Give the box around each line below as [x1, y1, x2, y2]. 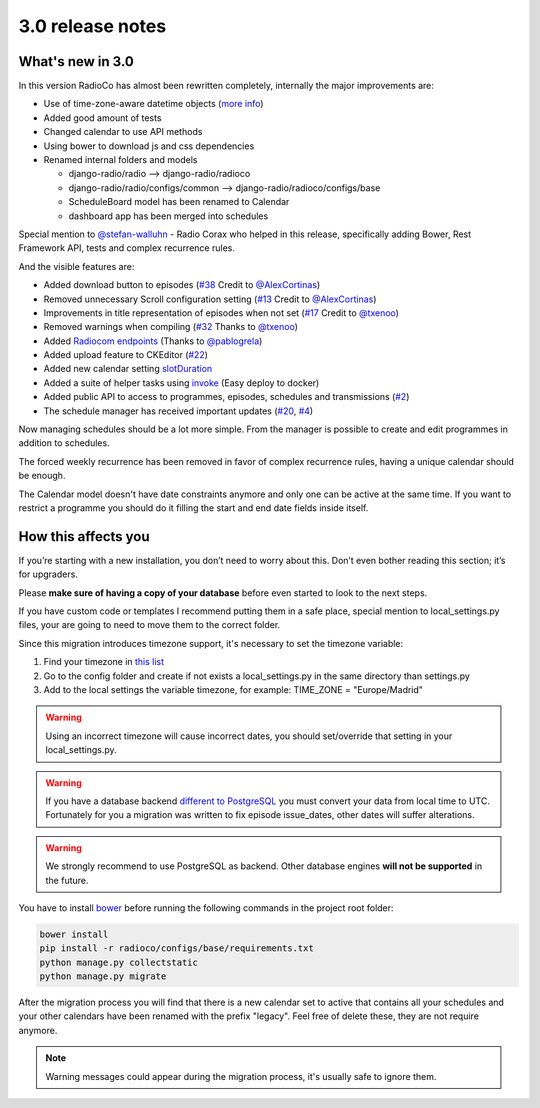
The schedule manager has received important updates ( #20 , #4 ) [43, 405, 314, 417]
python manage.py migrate [39, 971, 167, 982]
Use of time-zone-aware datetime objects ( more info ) [43, 98, 264, 110]
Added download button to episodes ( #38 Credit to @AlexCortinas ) [43, 279, 321, 291]
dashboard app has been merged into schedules [68, 210, 269, 222]
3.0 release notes [18, 15, 167, 37]
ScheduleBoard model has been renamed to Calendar [68, 196, 290, 208]
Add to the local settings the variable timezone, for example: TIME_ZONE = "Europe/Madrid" [43, 684, 424, 696]
